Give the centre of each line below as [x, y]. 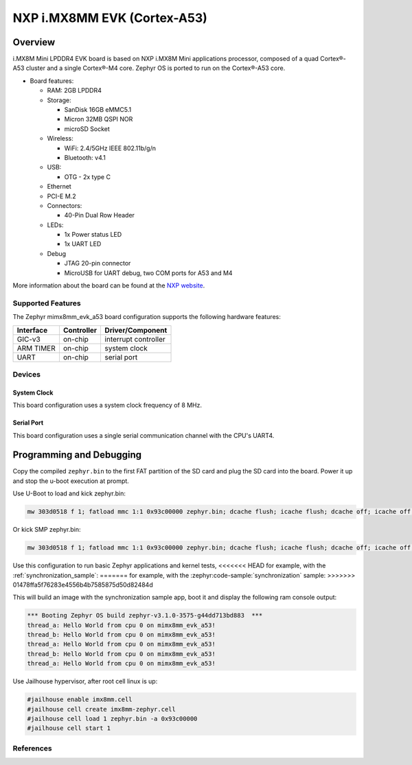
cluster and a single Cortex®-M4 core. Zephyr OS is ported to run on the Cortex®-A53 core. [156, 68]
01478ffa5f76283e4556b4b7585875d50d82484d [83, 585]
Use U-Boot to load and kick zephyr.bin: [69, 493]
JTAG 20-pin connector [98, 263]
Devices [27, 374]
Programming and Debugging [77, 455]
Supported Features [47, 303]
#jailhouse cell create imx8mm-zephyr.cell [102, 709]
